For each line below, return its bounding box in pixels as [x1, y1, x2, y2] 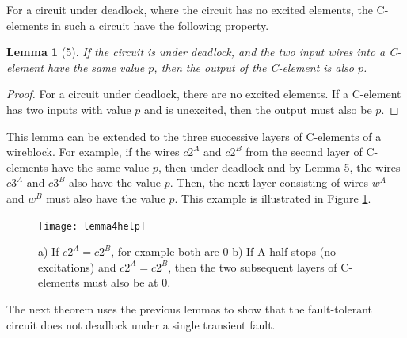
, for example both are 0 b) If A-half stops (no [111, 243, 336, 260]
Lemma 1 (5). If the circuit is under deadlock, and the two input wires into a [6, 44, 386, 60]
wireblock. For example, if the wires [6, 143, 180, 160]
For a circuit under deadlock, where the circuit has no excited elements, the [6, 2, 373, 17]
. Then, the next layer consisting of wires [169, 174, 369, 191]
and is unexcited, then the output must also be [144, 101, 372, 117]
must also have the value [46, 189, 165, 206]
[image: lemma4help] [38, 220, 146, 232]
